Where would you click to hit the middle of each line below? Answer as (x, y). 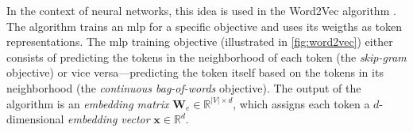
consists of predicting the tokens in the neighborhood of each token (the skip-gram (206, 57)
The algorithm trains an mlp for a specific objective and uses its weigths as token (205, 26)
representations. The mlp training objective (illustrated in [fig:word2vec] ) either (200, 41)
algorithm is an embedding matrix (88, 103)
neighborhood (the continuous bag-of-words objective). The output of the (184, 87)
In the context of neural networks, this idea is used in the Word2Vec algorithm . (201, 10)
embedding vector (109, 119)
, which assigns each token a (301, 103)
